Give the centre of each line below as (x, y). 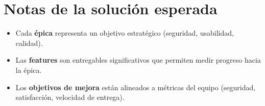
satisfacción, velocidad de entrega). (70, 97)
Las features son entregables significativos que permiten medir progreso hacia (138, 60)
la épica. (29, 70)
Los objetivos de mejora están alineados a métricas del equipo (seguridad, (136, 87)
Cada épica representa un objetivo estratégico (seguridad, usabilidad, (125, 33)
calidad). (29, 43)
